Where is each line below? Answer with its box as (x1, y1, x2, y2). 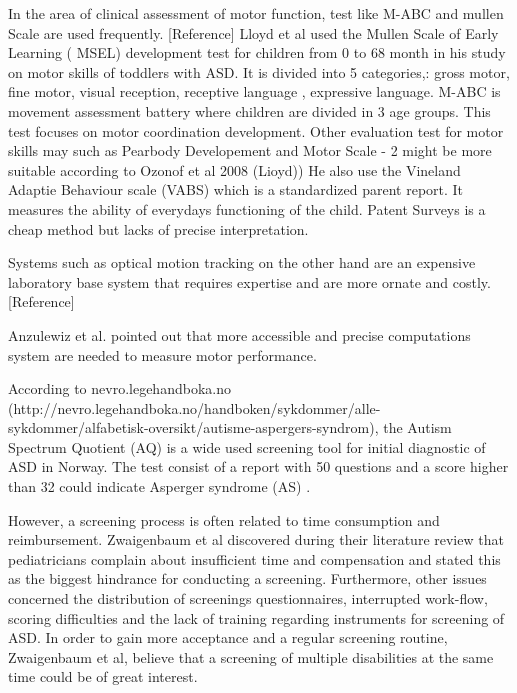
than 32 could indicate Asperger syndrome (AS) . (8, 476, 311, 497)
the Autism (383, 417, 452, 438)
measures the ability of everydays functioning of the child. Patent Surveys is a (8, 198, 486, 219)
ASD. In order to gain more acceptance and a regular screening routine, (8, 627, 448, 648)
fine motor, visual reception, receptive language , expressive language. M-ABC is (8, 81, 501, 102)
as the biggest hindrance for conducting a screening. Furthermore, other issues (8, 568, 487, 589)
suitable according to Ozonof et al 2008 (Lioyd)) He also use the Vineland (8, 159, 461, 180)
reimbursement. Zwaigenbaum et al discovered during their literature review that (8, 529, 504, 550)
